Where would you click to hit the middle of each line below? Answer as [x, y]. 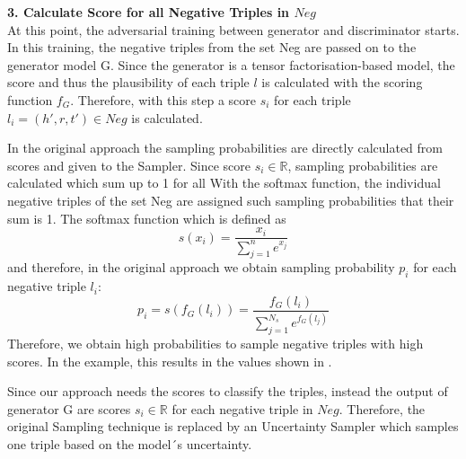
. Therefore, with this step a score [163, 99]
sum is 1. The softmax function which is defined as [147, 218]
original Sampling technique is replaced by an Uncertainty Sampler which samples [233, 426]
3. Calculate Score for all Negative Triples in [149, 12]
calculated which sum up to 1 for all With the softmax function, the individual [224, 183]
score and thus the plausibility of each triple [128, 82]
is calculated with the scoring [342, 82]
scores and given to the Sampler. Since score [129, 165]
